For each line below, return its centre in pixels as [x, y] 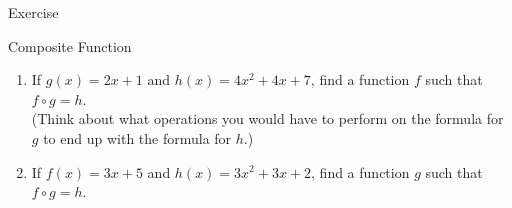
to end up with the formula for [137, 137]
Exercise [33, 12]
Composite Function [70, 45]
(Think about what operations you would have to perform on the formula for [267, 118]
